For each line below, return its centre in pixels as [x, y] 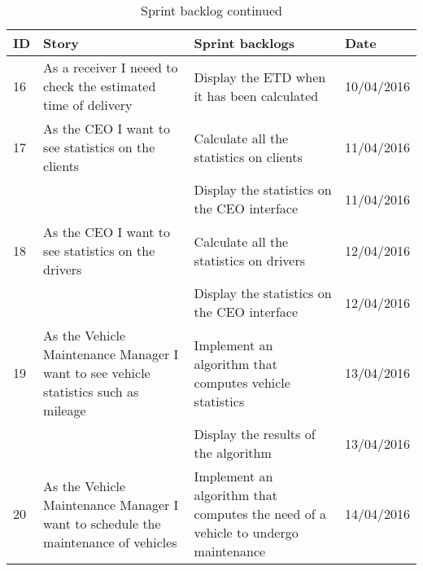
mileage [65, 410]
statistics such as [91, 391]
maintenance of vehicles [110, 542]
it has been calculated [256, 95]
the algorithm [233, 452]
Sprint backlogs [244, 43]
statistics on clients [248, 156]
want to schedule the [102, 523]
